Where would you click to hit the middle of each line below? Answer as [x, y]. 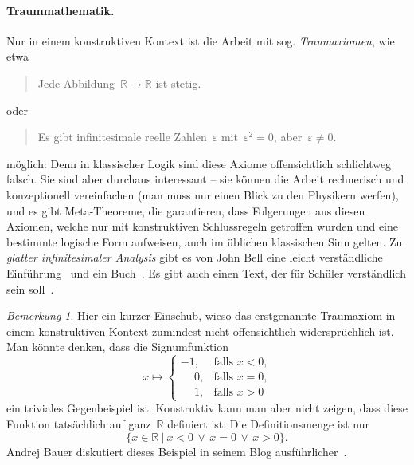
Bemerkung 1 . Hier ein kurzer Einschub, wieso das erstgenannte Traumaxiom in [201, 315]
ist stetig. [178, 83]
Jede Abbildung [76, 83]
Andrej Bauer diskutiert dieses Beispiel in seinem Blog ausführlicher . [177, 451]
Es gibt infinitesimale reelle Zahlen [122, 137]
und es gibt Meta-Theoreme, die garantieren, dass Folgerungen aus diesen [186, 210]
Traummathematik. [61, 10]
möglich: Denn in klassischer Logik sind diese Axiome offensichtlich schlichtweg [199, 163]
